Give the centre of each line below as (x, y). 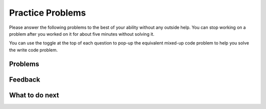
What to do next (34, 95)
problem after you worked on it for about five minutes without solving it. (82, 34)
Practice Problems (48, 13)
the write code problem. (33, 50)
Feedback (25, 79)
